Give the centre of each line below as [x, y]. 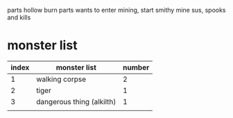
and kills [19, 17]
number [136, 67]
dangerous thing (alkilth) [76, 101]
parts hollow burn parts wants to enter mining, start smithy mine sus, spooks [117, 10]
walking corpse [61, 79]
